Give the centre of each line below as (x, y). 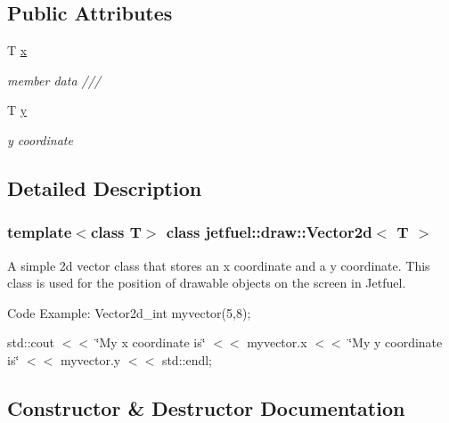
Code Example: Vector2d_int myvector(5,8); (129, 312)
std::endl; (187, 359)
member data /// (54, 80)
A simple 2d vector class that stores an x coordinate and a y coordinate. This (219, 265)
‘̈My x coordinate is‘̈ (151, 342)
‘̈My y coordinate (396, 342)
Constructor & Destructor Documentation (206, 407)
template (40, 232)
